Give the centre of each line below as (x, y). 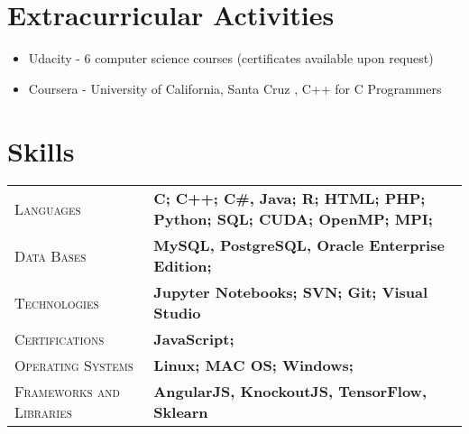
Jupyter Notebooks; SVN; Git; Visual (291, 292)
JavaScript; (194, 339)
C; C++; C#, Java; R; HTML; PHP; (290, 199)
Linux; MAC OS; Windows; (253, 365)
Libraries (43, 412)
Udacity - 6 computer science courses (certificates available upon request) (231, 58)
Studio (177, 313)
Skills (41, 150)
